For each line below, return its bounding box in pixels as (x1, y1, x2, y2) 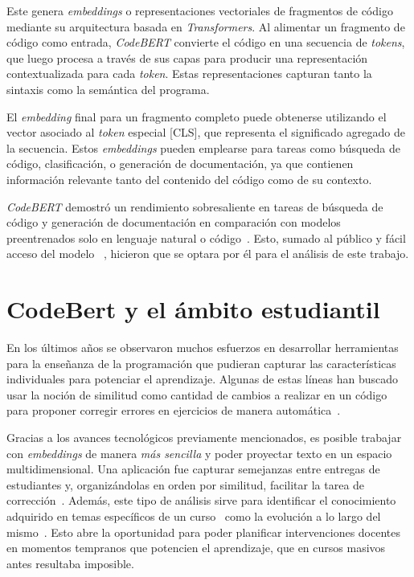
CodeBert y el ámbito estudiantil (6, 293, 380, 325)
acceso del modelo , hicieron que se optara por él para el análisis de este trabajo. (6, 245, 409, 262)
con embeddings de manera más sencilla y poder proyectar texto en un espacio (6, 444, 392, 461)
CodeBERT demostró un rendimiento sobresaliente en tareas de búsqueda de (6, 198, 383, 215)
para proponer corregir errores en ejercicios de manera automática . (6, 402, 341, 419)
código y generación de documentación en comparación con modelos (6, 214, 341, 231)
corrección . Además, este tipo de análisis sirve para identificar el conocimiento (6, 492, 396, 509)
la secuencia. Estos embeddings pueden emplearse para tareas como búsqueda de (6, 139, 400, 156)
